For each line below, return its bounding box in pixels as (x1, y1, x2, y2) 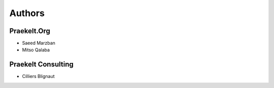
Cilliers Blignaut (22, 73, 55, 79)
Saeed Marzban (22, 40, 56, 46)
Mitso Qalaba (22, 47, 50, 53)
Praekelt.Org (9, 27, 51, 35)
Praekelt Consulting (9, 60, 74, 69)
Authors (9, 8, 45, 19)
